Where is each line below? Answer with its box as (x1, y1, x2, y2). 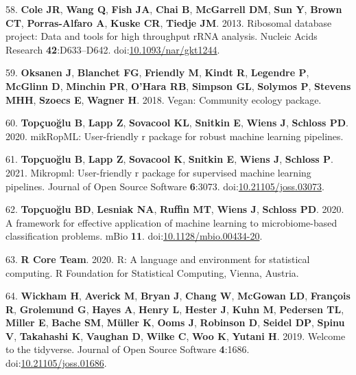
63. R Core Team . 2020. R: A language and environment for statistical (5, 251, 310, 266)
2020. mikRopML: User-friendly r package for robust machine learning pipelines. (5, 128, 344, 143)
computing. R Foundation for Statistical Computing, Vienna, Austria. (5, 265, 299, 280)
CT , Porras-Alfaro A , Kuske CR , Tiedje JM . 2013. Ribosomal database (5, 15, 332, 30)
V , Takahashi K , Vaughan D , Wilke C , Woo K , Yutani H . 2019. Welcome (5, 328, 346, 343)
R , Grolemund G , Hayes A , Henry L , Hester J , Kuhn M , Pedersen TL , (5, 302, 344, 316)
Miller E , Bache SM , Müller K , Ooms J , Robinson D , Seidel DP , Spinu (5, 315, 345, 330)
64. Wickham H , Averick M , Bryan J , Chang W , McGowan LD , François (5, 288, 351, 303)
